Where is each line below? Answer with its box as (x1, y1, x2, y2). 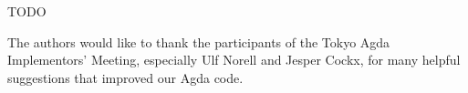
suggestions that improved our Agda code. (7, 67, 244, 87)
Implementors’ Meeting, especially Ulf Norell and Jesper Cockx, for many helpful (7, 50, 461, 69)
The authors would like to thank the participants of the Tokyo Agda (7, 32, 390, 51)
